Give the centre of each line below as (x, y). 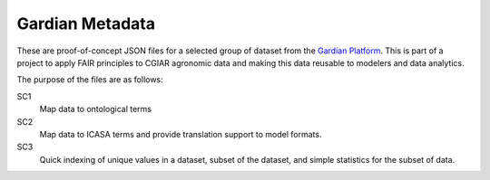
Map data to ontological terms (96, 109)
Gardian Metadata (86, 24)
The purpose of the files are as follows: (90, 80)
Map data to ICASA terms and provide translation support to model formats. (181, 134)
